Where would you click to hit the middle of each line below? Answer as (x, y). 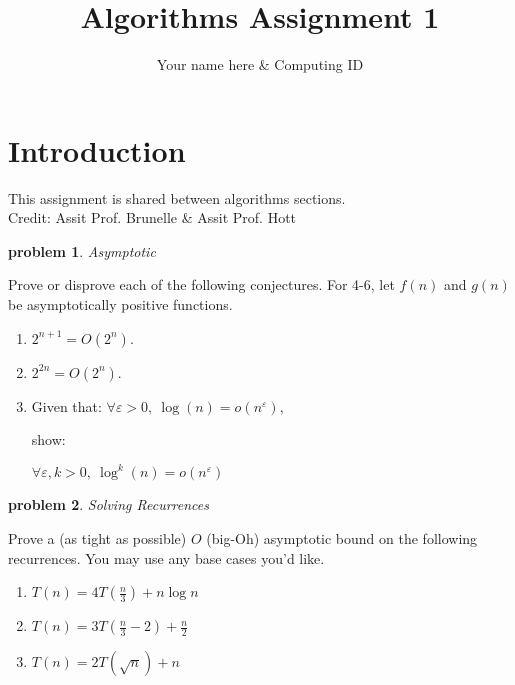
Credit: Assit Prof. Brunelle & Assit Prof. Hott (152, 217)
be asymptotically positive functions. (120, 304)
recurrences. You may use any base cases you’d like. (166, 557)
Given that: (66, 405)
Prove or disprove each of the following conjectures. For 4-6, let (201, 284)
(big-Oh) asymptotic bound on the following (342, 537)
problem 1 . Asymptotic (82, 250)
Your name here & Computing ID (260, 64)
